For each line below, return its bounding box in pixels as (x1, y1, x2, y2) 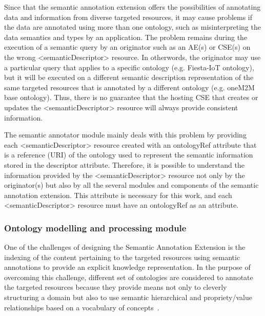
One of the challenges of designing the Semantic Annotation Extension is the (4, 242, 246, 252)
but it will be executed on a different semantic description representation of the (4, 72, 254, 83)
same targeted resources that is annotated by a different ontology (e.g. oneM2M (4, 82, 255, 92)
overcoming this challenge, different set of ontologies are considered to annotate (4, 271, 253, 282)
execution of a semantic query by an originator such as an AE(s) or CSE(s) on (4, 42, 251, 52)
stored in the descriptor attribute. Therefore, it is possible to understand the (4, 159, 244, 170)
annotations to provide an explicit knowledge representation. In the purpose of (4, 262, 251, 272)
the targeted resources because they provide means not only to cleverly (4, 282, 227, 292)
